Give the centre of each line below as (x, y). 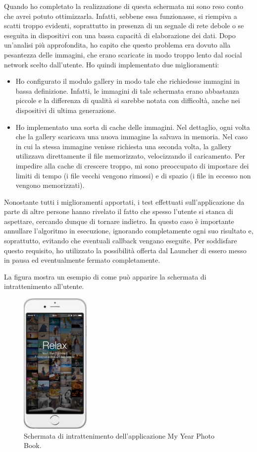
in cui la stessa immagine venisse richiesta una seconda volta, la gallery (124, 146)
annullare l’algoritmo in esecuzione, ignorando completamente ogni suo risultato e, (129, 231)
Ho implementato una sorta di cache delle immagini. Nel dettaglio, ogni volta (133, 127)
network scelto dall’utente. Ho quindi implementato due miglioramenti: (112, 64)
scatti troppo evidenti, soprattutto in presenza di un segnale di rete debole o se (124, 26)
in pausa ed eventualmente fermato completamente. (82, 260)
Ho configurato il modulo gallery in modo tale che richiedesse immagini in (128, 81)
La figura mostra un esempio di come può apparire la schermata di (105, 276)
